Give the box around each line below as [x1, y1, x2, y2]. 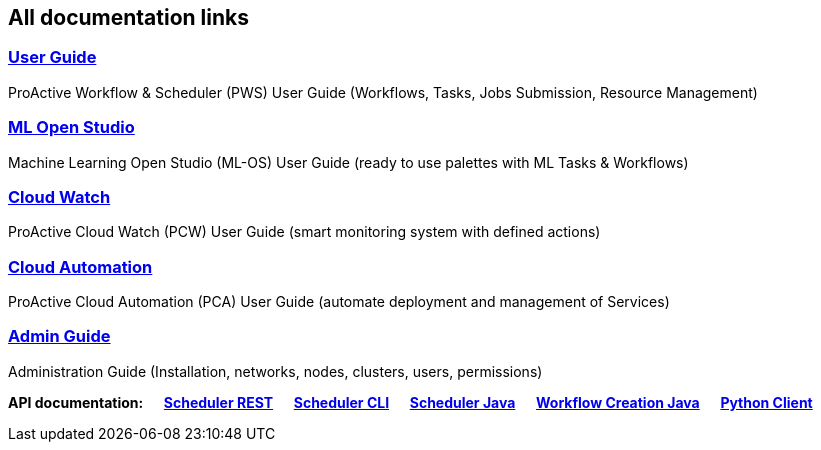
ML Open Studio [8, 117, 135, 138]
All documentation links [8, 5, 250, 30]
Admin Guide [8, 326, 111, 347]
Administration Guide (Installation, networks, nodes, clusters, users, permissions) [8, 362, 543, 380]
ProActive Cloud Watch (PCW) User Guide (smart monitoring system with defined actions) [8, 223, 601, 241]
